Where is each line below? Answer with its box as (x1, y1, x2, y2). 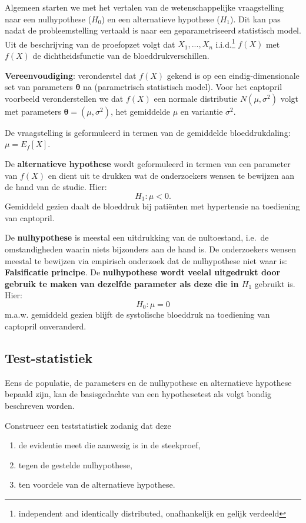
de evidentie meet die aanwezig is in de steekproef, (18, 439, 201, 451)
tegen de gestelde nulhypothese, (18, 458, 132, 471)
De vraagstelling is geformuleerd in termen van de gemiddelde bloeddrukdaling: (5, 126, 291, 138)
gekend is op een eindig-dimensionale (167, 69, 300, 81)
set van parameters (5, 81, 73, 93)
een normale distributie (154, 92, 238, 104)
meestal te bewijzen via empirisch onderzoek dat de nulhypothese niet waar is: (5, 254, 287, 267)
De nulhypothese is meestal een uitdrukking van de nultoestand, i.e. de (5, 231, 269, 244)
